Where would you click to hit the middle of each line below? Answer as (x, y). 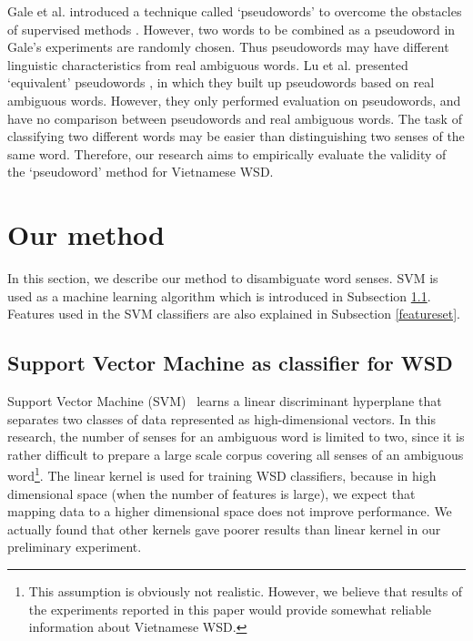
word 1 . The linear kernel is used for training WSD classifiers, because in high (222, 474)
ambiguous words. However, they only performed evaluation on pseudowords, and (234, 100)
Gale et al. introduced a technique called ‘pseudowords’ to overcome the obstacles (235, 11)
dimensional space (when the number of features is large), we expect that (211, 493)
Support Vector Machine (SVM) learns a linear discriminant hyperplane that (225, 401)
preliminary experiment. (75, 547)
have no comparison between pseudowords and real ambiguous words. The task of (235, 118)
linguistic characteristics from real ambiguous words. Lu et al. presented (208, 64)
